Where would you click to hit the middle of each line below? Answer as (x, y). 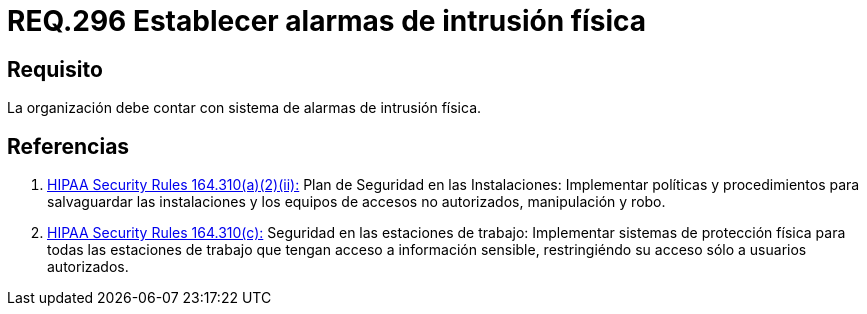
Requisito (55, 69)
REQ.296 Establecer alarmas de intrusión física (326, 21)
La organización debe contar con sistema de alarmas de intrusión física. (244, 108)
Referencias (68, 146)
